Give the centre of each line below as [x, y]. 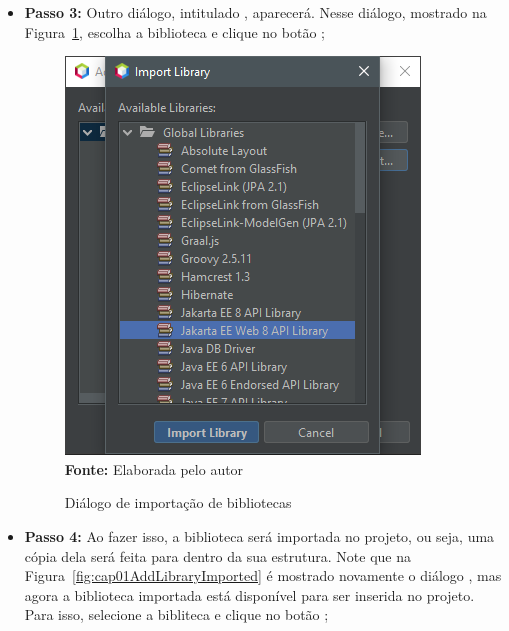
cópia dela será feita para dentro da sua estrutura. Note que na [217, 555]
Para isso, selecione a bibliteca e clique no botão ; [176, 614]
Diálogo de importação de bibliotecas [178, 502]
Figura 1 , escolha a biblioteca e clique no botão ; [174, 31]
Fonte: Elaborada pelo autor [154, 468]
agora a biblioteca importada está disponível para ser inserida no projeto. [249, 594]
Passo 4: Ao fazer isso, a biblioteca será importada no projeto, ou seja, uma [259, 535]
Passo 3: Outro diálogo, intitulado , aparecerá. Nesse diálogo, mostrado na [255, 12]
